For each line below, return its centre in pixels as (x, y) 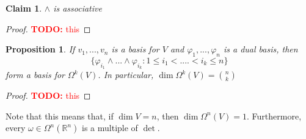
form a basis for (35, 75)
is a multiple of (110, 128)
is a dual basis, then (260, 49)
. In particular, (126, 75)
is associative (78, 8)
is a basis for (135, 49)
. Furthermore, (274, 116)
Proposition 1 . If (40, 49)
